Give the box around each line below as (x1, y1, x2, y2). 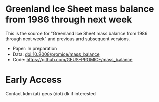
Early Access (5, 74, 62, 86)
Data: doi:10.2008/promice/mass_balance (12, 51, 100, 57)
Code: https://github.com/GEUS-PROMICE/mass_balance (12, 56, 133, 62)
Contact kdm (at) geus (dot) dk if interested (5, 90, 96, 96)
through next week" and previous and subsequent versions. (5, 36, 130, 42)
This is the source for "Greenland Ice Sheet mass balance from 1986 (5, 30, 148, 36)
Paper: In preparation (12, 45, 57, 52)
